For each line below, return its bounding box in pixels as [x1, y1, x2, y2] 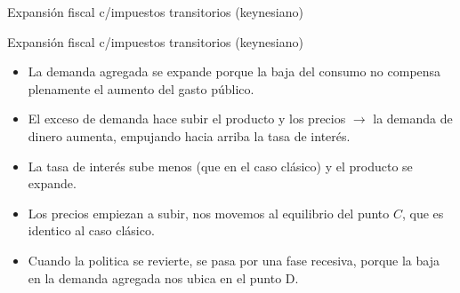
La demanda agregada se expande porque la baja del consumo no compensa [28, 62, 441, 81]
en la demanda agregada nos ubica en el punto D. [28, 268, 299, 287]
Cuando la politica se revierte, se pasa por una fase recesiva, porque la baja [28, 250, 440, 269]
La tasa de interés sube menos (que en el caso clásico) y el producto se [28, 156, 413, 175]
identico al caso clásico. [28, 221, 155, 240]
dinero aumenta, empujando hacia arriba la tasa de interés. [28, 126, 351, 145]
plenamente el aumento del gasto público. [28, 79, 254, 98]
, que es [401, 203, 444, 222]
